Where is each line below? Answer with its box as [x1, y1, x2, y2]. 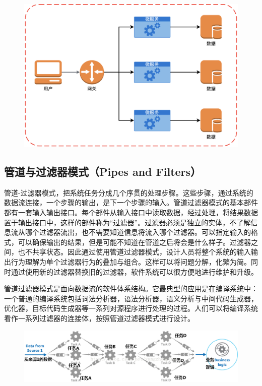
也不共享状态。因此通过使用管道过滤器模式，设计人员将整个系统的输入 [18, 246, 251, 257]
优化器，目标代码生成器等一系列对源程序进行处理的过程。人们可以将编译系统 [4, 303, 258, 313]
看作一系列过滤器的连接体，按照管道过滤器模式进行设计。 [4, 312, 194, 323]
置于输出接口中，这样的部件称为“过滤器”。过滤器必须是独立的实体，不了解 [4, 217, 251, 227]
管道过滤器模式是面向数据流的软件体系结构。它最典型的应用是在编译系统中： [4, 283, 258, 294]
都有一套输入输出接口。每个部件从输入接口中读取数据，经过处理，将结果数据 [4, 207, 258, 218]
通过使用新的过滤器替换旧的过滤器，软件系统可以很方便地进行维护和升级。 [11, 266, 258, 277]
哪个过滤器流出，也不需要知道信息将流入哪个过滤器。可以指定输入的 [25, 227, 251, 237]
